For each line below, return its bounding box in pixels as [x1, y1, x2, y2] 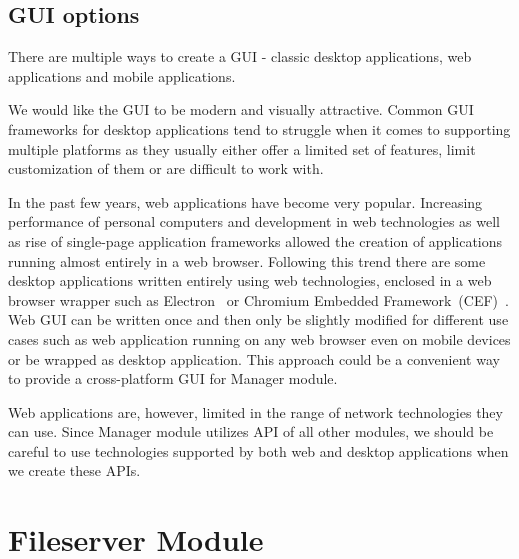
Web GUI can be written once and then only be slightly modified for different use [8, 309, 509, 330]
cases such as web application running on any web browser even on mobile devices [8, 328, 511, 349]
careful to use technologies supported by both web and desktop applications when [8, 440, 509, 461]
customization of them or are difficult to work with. [8, 158, 324, 179]
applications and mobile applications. [8, 65, 236, 86]
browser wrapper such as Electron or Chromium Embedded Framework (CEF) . [8, 289, 509, 310]
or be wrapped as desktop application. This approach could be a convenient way [8, 348, 500, 369]
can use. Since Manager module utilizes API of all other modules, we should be [8, 421, 494, 442]
